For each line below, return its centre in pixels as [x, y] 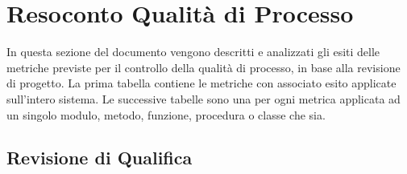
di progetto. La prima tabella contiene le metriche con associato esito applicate [201, 83]
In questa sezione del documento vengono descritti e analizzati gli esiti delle [193, 52]
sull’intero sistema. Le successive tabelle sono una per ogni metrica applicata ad [203, 98]
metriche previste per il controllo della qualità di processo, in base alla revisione [203, 67]
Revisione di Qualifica [100, 158]
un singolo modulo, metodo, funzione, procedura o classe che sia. [166, 114]
